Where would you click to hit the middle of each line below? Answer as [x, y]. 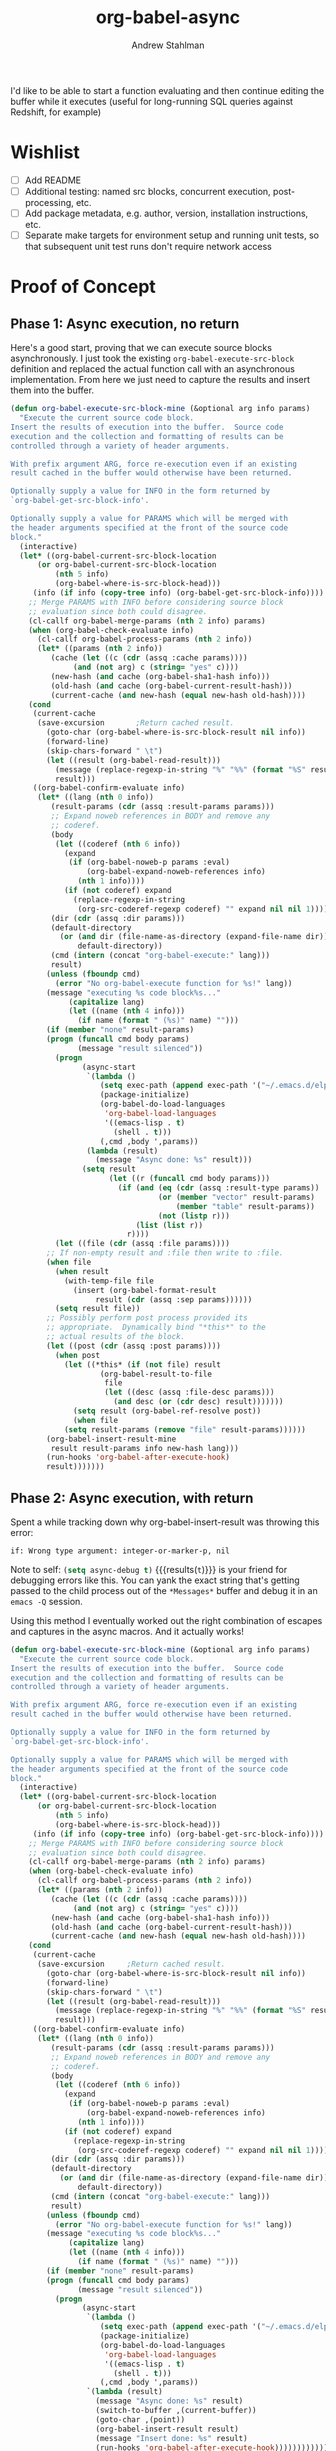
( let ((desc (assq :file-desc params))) [189, 1392]
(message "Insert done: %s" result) [171, 2438]
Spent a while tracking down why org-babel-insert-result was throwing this [165, 1522]
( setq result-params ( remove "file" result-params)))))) [185, 1429]
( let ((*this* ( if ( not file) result [142, 1364]
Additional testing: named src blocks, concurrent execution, [148, 191]
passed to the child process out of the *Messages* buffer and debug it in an [164, 1590]
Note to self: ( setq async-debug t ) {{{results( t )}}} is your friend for [149, 1569]
